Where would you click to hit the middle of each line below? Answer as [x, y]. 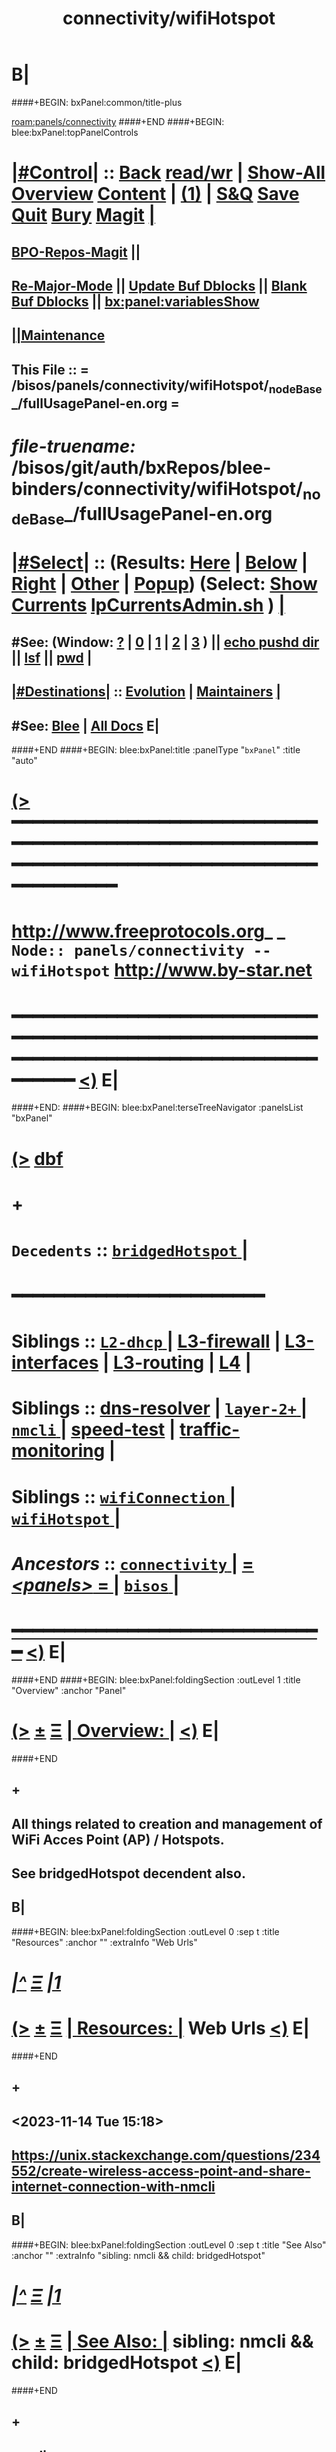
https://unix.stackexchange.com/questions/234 [166, 2155]
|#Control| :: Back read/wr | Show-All [168, 173]
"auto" [24, 761]
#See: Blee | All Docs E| [85, 725]
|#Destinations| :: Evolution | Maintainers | [146, 692]
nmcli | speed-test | [93, 1429]
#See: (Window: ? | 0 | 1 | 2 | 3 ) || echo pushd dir [165, 642]
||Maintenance [58, 335]
